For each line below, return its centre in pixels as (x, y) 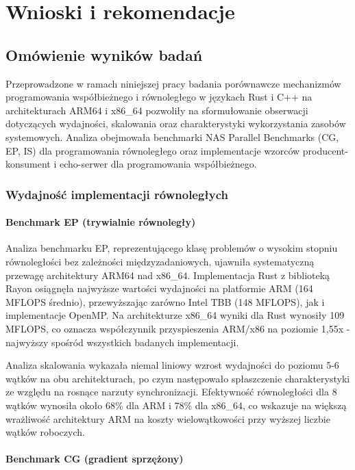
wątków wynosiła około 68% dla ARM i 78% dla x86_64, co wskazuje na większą (176, 405)
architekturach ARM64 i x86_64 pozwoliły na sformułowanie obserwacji (157, 110)
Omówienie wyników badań (104, 54)
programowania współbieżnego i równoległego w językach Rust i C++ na (159, 97)
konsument (28, 164)
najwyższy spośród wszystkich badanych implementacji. (122, 342)
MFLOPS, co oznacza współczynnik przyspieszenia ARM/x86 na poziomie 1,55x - (178, 328)
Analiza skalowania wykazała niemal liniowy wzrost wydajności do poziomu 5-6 (172, 365)
